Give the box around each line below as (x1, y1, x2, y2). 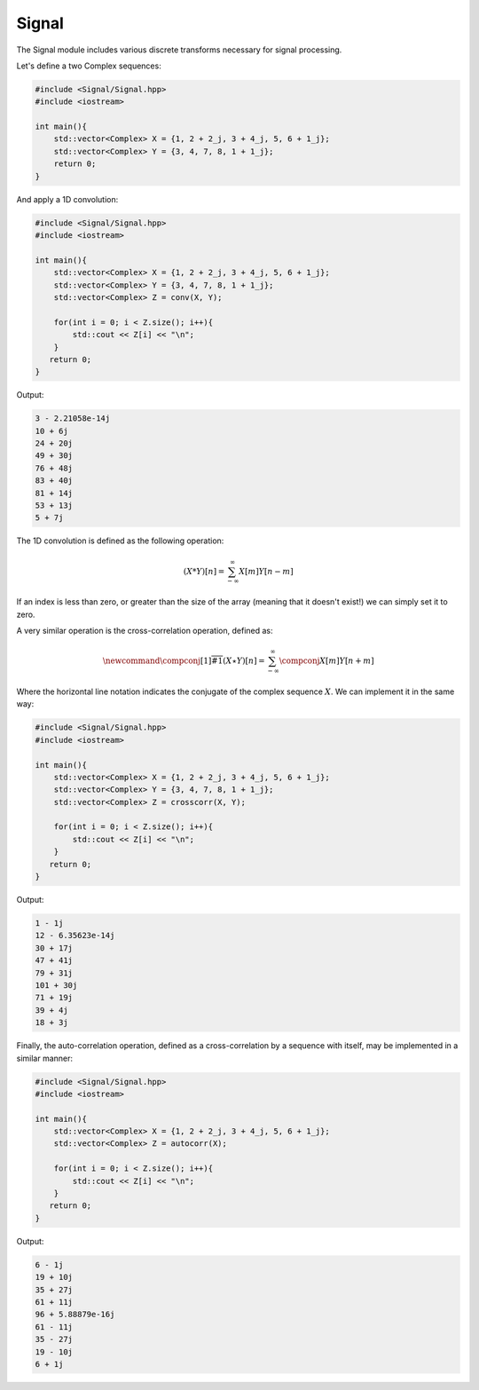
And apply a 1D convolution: (16, 193, 119, 204)
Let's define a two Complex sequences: (16, 60, 161, 71)
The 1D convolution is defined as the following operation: (16, 535, 224, 546)
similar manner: (16, 1053, 74, 1063)
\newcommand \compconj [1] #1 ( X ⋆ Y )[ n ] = (102, 656, 265, 666)
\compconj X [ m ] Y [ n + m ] (279, 656, 374, 666)
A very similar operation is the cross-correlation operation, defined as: (16, 626, 274, 636)
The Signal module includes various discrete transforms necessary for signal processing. (16, 44, 342, 55)
